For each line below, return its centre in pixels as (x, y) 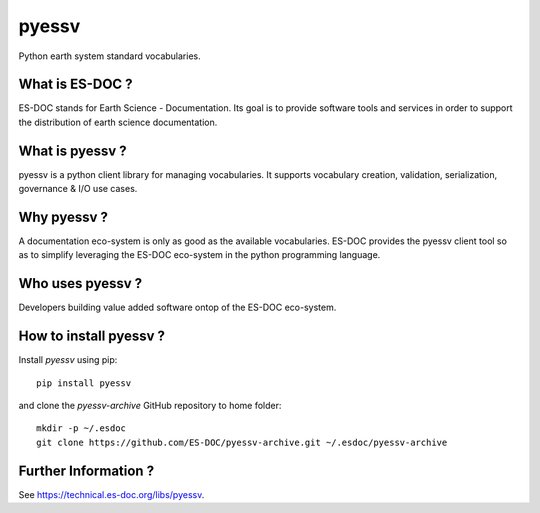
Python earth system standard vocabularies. (109, 56)
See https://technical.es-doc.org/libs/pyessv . (111, 494)
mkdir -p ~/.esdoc (81, 428)
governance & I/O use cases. (78, 189)
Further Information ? (86, 470)
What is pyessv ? (72, 150)
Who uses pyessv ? (80, 283)
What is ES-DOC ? (76, 84)
